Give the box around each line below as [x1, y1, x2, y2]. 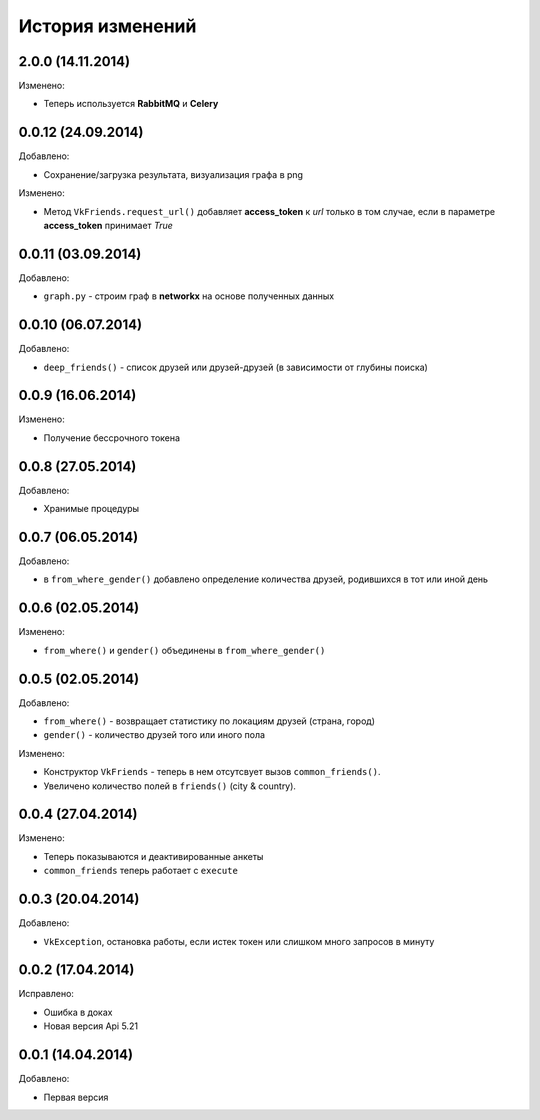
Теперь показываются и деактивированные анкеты [43, 850, 264, 862]
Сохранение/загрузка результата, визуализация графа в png [43, 168, 304, 180]
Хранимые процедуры [43, 503, 140, 515]
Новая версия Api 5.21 [43, 1020, 139, 1032]
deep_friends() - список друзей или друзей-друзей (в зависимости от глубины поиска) [43, 361, 429, 373]
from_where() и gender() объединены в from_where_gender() [43, 644, 326, 656]
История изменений [18, 15, 197, 37]
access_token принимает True [43, 219, 174, 231]
